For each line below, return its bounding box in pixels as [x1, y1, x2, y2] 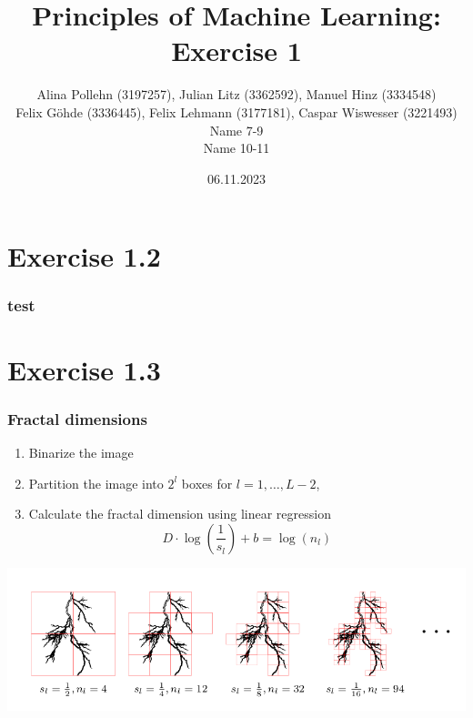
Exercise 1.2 [7, 238, 161, 275]
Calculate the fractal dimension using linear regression [28, 504, 331, 523]
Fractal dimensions [7, 407, 147, 430]
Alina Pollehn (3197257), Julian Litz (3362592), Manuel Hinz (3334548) [36, 85, 437, 104]
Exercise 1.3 [7, 350, 161, 388]
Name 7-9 [209, 120, 264, 139]
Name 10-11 [203, 138, 270, 157]
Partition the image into [28, 473, 164, 492]
